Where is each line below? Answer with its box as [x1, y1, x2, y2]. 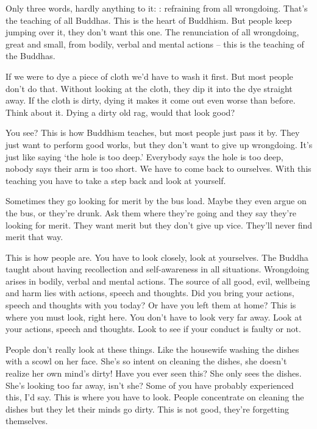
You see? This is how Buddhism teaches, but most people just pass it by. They [5, 126, 300, 139]
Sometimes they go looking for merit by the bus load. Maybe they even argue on [5, 194, 307, 207]
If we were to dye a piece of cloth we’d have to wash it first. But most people [5, 69, 293, 82]
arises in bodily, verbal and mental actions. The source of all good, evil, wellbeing [5, 274, 310, 287]
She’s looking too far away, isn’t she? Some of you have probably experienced [5, 378, 294, 391]
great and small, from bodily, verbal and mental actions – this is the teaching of [5, 37, 304, 50]
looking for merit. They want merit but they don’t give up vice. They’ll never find [5, 218, 313, 231]
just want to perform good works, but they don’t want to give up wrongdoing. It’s [5, 138, 313, 151]
